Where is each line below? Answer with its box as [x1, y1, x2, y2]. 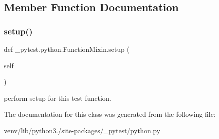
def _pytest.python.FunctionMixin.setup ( [4, 44, 129, 54]
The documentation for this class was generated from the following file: [4, 109, 216, 119]
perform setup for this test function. [4, 93, 111, 103]
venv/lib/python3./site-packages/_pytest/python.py [4, 125, 161, 135]
